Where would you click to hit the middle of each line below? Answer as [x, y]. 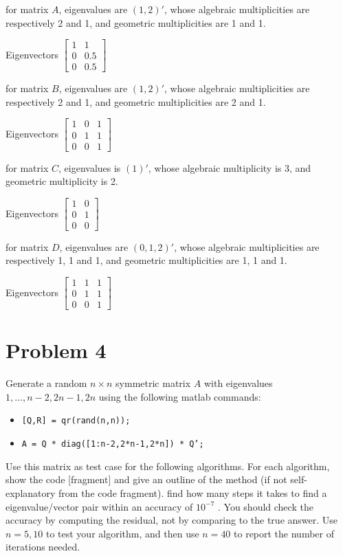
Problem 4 [56, 350]
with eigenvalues [238, 383]
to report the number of [284, 533]
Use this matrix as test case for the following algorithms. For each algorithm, [168, 466]
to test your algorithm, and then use [122, 533]
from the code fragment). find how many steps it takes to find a [193, 492]
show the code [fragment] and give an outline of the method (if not [146, 479]
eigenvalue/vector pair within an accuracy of [99, 506]
